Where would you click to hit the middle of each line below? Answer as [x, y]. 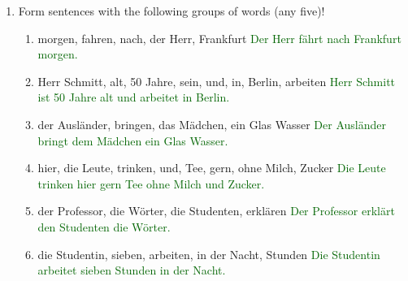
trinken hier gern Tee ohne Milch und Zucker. [151, 183]
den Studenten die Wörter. [104, 226]
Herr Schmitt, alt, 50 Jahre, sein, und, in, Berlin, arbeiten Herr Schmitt [217, 81]
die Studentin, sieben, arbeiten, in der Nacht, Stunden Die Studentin [209, 254]
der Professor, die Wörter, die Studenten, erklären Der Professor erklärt [216, 211]
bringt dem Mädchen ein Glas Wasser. [133, 140]
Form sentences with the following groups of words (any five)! [171, 11]
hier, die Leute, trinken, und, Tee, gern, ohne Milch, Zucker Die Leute [212, 168]
